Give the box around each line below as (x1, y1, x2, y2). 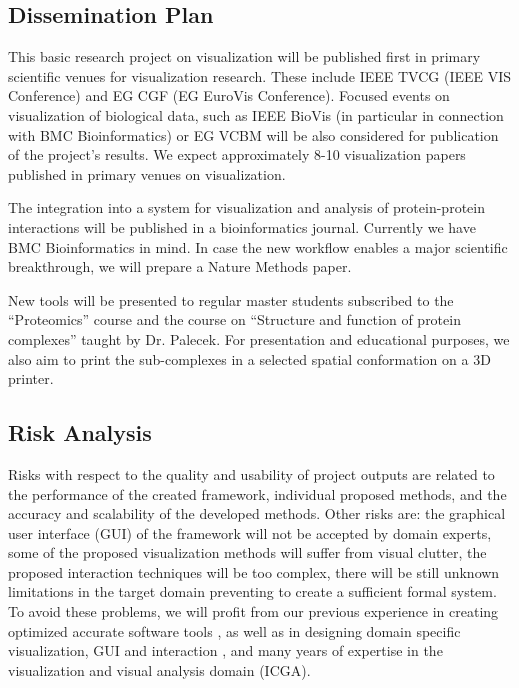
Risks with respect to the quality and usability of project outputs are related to (8, 463, 495, 484)
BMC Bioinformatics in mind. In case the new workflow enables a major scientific (8, 236, 508, 257)
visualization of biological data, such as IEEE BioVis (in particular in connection (8, 104, 504, 125)
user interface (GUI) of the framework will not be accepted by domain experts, (8, 522, 492, 543)
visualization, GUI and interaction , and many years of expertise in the (8, 640, 443, 661)
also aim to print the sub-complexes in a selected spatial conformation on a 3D (8, 348, 491, 369)
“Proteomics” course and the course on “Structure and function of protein (8, 309, 461, 330)
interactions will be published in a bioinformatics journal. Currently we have (8, 216, 476, 237)
